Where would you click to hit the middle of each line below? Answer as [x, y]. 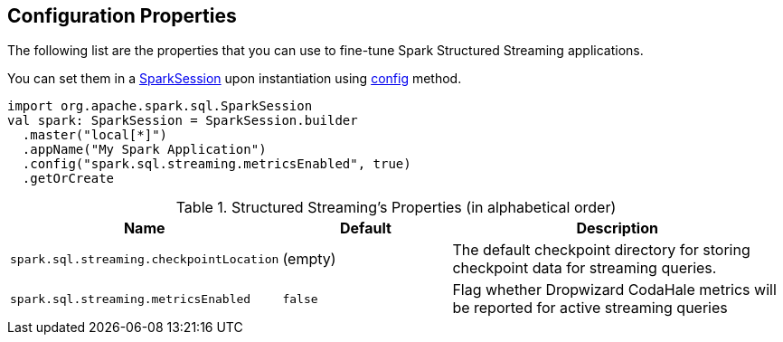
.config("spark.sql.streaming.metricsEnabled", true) [217, 164]
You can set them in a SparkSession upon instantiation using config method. [235, 79]
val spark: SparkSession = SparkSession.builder [183, 121]
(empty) [309, 259]
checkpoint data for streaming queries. [585, 268]
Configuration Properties [122, 16]
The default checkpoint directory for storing [601, 250]
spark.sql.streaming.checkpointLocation [145, 259]
